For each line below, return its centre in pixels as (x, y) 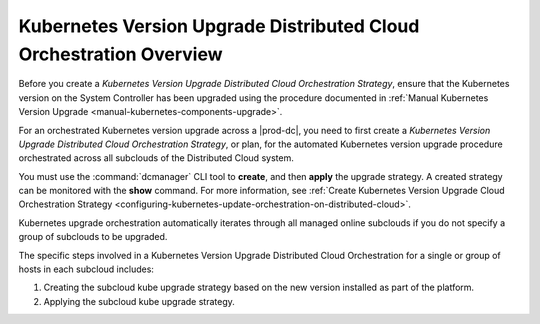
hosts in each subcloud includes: (86, 269)
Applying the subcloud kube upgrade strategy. (139, 301)
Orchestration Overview (121, 54)
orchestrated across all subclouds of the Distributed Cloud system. (156, 158)
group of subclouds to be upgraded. (93, 237)
